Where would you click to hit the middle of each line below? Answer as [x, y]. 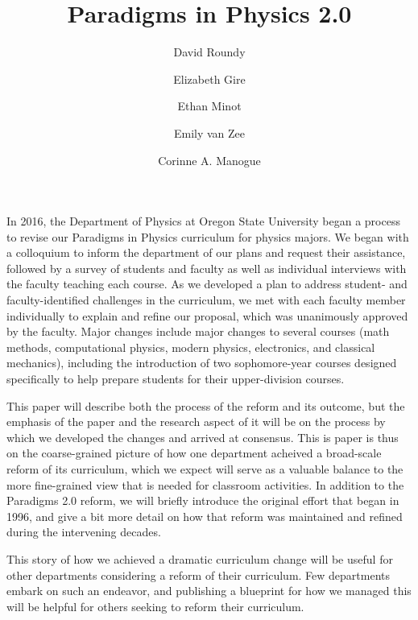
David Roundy [209, 52]
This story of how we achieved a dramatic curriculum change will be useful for [200, 558]
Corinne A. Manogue [209, 160]
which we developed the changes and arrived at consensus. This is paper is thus [203, 437]
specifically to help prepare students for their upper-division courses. [176, 379]
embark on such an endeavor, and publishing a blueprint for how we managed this [209, 591]
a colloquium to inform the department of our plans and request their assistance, [206, 252]
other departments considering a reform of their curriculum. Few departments [199, 575]
